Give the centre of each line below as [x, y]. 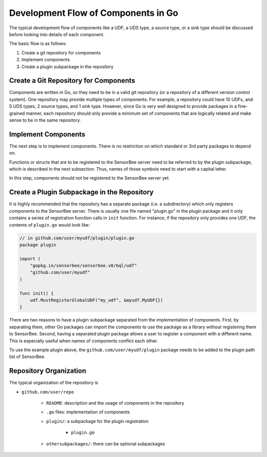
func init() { [37, 293]
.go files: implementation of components [88, 412]
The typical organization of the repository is [54, 383]
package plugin [38, 245]
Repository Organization [48, 371]
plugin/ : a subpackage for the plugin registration [97, 421]
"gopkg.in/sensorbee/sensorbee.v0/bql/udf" [83, 266]
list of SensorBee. [27, 357]
